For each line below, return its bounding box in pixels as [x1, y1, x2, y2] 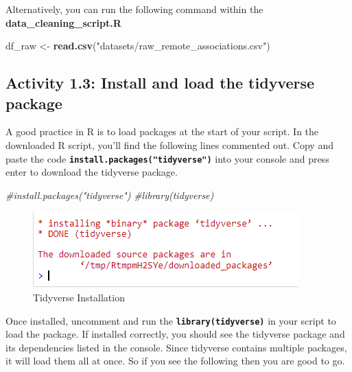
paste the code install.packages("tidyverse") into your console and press [5, 151, 329, 165]
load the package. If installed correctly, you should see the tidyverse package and [5, 327, 345, 341]
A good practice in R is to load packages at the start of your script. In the [5, 124, 319, 139]
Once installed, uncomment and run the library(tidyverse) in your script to [5, 313, 336, 327]
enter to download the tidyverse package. [5, 165, 178, 179]
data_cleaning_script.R [5, 15, 121, 30]
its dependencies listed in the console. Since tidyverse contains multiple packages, [5, 340, 347, 354]
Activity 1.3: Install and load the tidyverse [5, 72, 315, 93]
